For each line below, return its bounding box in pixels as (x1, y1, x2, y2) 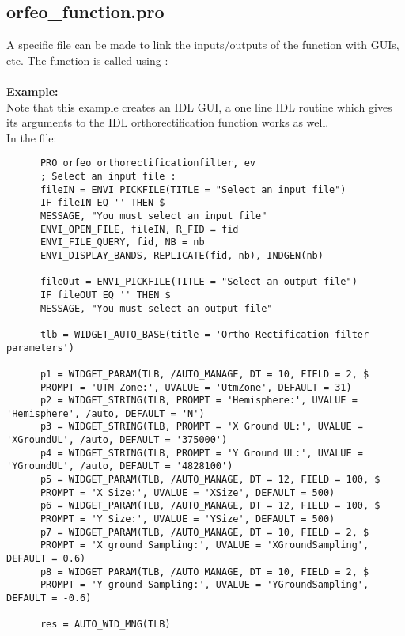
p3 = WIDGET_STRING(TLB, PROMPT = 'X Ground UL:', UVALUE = (40, 421, 364, 433)
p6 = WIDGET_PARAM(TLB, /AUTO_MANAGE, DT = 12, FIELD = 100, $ (40, 500, 380, 512)
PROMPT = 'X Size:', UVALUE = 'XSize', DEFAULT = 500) (40, 486, 335, 498)
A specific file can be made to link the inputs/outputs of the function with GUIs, (6, 36, 399, 53)
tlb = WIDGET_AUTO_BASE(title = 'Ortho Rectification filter (40, 328, 369, 340)
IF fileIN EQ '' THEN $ (40, 197, 165, 209)
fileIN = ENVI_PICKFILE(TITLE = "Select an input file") (40, 184, 346, 195)
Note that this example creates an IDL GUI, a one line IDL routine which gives (6, 98, 392, 115)
